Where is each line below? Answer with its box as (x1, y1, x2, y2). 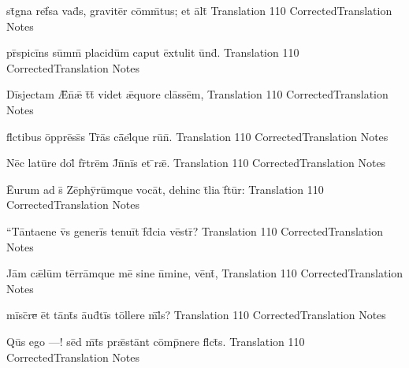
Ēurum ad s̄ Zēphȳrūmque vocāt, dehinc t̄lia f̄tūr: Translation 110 (6, 180, 324, 197)
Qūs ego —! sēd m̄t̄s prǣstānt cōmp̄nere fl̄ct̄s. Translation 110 (6, 333, 305, 349)
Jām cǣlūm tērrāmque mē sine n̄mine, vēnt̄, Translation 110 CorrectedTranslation (6, 265, 403, 281)
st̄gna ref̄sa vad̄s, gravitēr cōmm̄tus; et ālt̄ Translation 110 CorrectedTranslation (6, 2, 392, 18)
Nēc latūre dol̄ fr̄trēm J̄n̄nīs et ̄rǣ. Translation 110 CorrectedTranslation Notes (6, 154, 386, 171)
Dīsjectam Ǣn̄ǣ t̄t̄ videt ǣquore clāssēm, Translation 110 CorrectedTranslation (6, 86, 389, 102)
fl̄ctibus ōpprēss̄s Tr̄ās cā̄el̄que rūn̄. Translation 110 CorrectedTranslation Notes (6, 128, 389, 144)
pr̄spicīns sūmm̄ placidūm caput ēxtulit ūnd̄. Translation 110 (6, 44, 299, 61)
